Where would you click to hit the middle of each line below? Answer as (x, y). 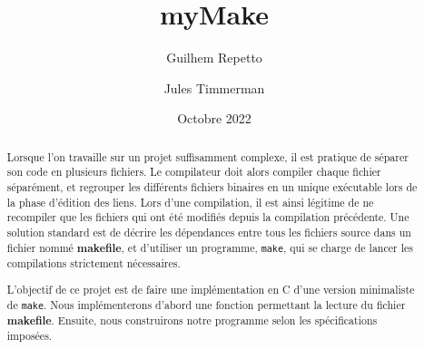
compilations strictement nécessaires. (94, 263)
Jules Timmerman (214, 87)
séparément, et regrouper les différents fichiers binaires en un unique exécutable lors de (212, 187)
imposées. (30, 336)
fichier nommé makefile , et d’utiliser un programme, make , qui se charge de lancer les (210, 247)
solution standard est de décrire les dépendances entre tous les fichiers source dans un (209, 232)
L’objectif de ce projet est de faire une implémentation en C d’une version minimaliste (211, 289)
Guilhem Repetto (214, 58)
